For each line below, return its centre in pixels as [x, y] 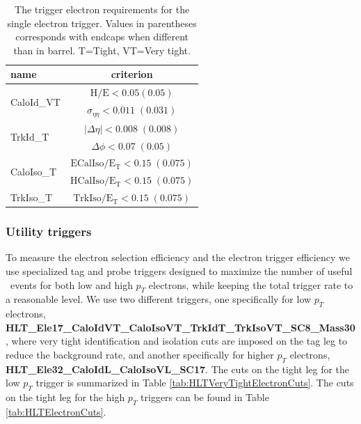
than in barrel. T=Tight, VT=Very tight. [102, 50]
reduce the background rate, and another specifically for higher [140, 355]
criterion [132, 74]
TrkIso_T [32, 197]
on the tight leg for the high [65, 397]
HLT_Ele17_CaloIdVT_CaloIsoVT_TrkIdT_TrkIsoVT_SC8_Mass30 [180, 327]
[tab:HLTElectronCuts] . [56, 411]
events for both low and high [71, 284]
